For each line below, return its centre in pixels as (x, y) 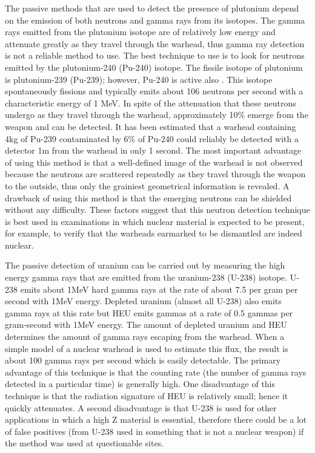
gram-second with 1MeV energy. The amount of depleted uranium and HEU (146, 324)
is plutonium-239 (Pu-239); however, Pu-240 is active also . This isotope (139, 79)
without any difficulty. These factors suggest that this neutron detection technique (157, 210)
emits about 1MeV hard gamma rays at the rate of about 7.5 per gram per (159, 289)
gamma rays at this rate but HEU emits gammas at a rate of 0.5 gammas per (149, 312)
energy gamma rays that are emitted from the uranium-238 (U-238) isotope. (146, 277)
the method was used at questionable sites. (85, 443)
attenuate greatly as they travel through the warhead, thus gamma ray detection (155, 43)
